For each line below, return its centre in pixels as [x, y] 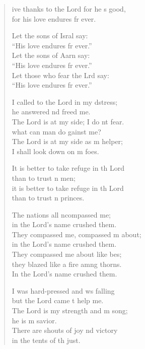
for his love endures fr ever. [54, 18]
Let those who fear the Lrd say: [60, 75]
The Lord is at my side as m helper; [67, 141]
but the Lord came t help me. [58, 300]
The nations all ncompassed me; [61, 214]
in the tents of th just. [46, 340]
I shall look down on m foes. [55, 151]
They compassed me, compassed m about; [77, 234]
